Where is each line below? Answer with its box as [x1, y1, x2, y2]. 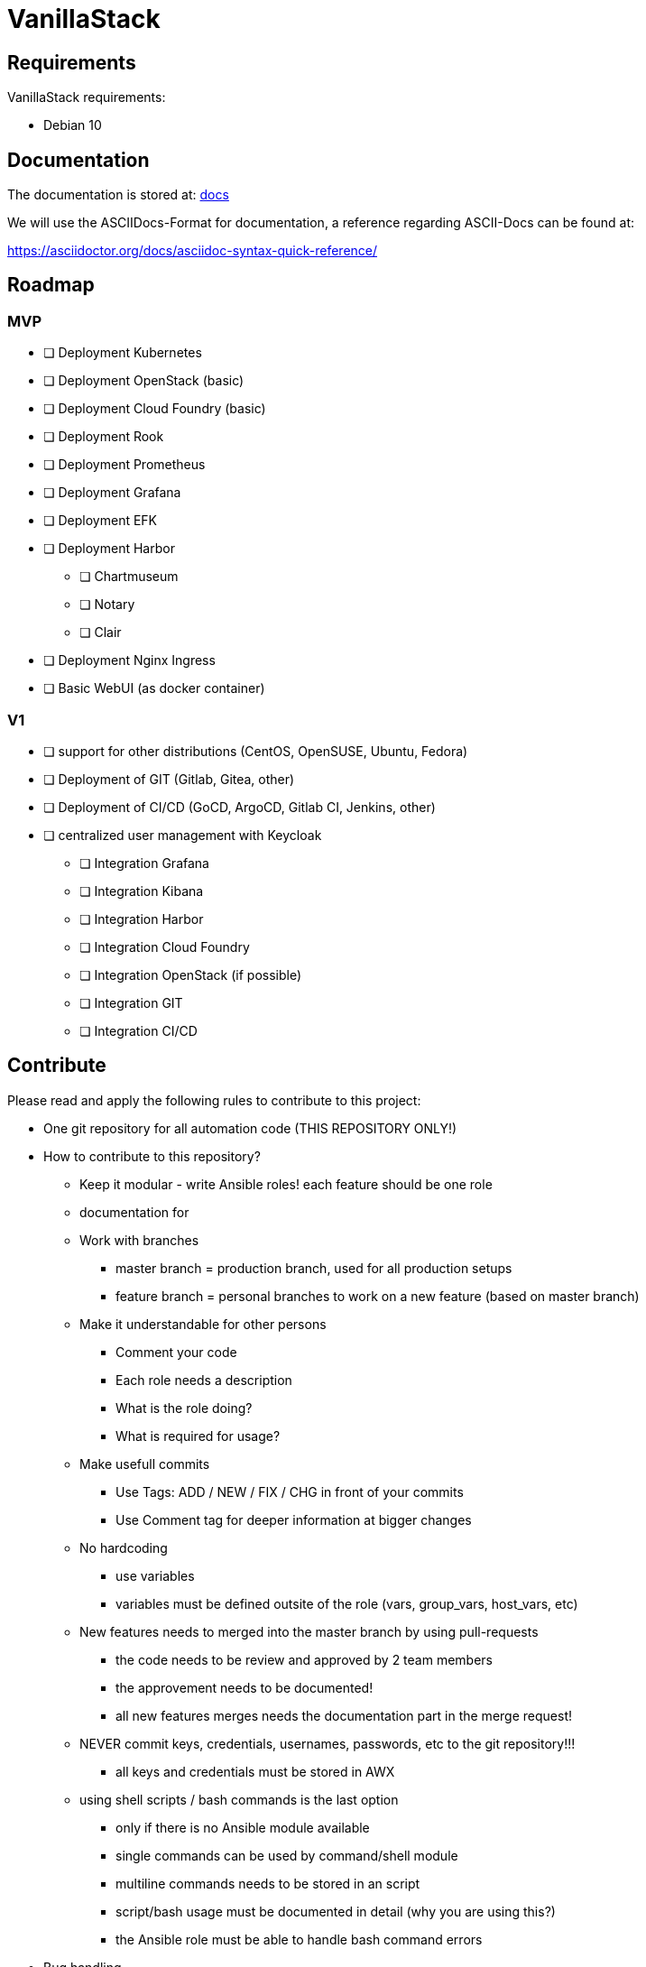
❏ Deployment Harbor [43, 540, 175, 557]
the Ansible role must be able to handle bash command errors [115, 1931, 483, 1947]
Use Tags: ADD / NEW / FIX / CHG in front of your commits [115, 1483, 464, 1500]
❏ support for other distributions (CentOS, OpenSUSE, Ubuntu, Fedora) [43, 743, 468, 759]
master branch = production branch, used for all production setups [115, 1260, 512, 1276]
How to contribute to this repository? [43, 1148, 261, 1164]
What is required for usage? [115, 1427, 281, 1444]
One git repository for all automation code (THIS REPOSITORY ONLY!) [43, 1120, 457, 1136]
